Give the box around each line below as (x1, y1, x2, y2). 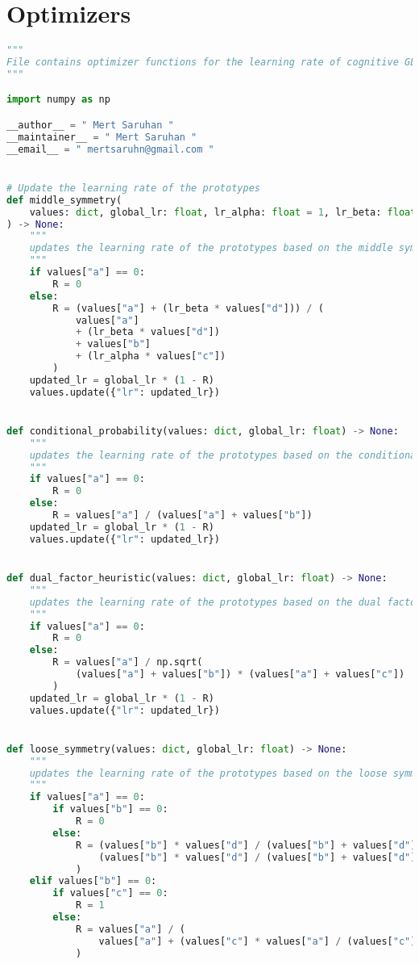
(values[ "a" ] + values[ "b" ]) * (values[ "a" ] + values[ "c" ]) (75, 669, 405, 680)
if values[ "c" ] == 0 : (52, 887, 168, 899)
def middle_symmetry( (6, 194, 122, 206)
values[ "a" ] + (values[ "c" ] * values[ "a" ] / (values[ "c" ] (98, 935, 417, 947)
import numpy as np (6, 94, 110, 106)
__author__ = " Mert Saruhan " (6, 119, 174, 131)
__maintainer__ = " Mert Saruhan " (6, 131, 197, 143)
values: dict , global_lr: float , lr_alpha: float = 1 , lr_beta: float (29, 206, 417, 218)
